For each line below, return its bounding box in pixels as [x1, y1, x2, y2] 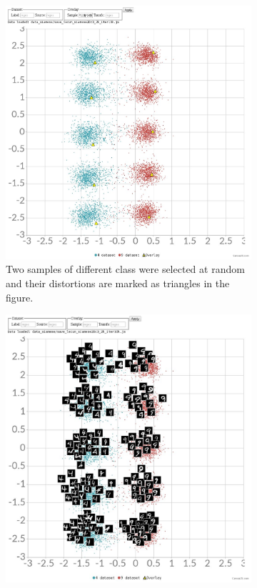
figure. [6, 289, 34, 304]
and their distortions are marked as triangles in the [6, 275, 230, 290]
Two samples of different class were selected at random [6, 261, 245, 276]
